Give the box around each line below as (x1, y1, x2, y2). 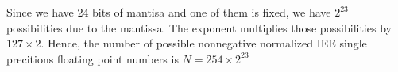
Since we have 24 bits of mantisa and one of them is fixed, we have (6, 4, 331, 20)
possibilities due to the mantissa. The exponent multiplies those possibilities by (6, 19, 392, 36)
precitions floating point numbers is (6, 50, 179, 66)
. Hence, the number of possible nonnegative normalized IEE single (41, 35, 367, 51)
